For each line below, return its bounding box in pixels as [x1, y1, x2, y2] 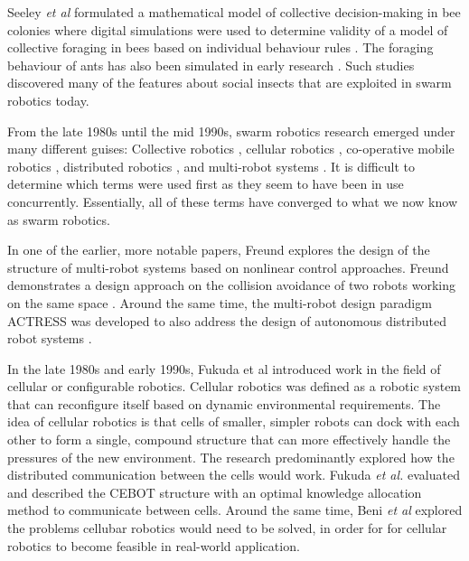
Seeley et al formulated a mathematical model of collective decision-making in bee [7, 3, 461, 21]
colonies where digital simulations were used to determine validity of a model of [7, 20, 448, 39]
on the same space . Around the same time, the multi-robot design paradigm [7, 293, 432, 312]
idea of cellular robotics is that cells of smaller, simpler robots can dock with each [7, 412, 460, 431]
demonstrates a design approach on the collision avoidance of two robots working [7, 276, 455, 295]
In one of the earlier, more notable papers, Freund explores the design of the [7, 240, 430, 259]
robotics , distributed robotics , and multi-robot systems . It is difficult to [7, 156, 416, 175]
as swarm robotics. [7, 210, 110, 229]
